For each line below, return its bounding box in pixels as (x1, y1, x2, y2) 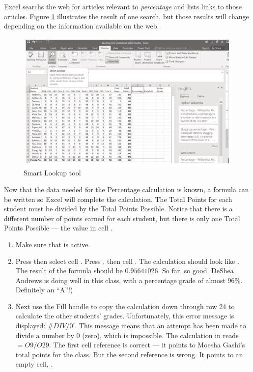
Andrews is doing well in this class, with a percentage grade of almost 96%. (15, 275, 243, 285)
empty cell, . (15, 359, 53, 369)
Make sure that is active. (15, 239, 90, 249)
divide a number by (15, 330, 74, 340)
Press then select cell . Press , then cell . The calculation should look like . (15, 256, 239, 266)
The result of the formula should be (15, 265, 123, 276)
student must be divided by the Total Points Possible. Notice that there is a (4, 203, 233, 214)
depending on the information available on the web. (4, 21, 159, 31)
